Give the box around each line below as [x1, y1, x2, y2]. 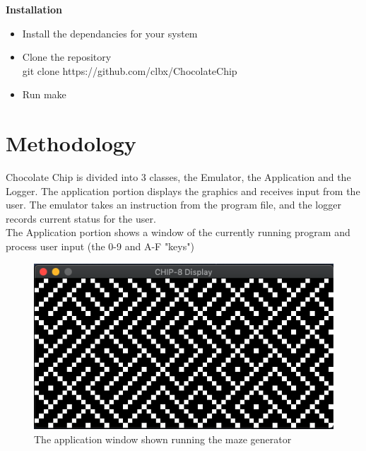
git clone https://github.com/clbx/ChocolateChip [22, 63, 237, 78]
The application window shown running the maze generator [34, 431, 292, 446]
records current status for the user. [6, 211, 156, 225]
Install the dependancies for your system [22, 25, 198, 40]
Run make [22, 87, 66, 102]
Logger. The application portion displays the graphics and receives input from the [6, 183, 360, 198]
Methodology [6, 129, 136, 158]
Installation [6, 2, 62, 16]
